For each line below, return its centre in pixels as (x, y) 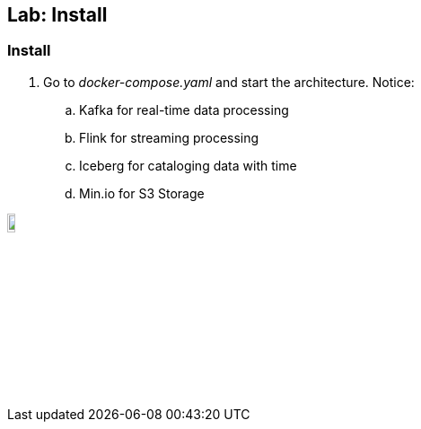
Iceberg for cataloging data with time (188, 165)
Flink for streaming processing (169, 137)
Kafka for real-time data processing (184, 109)
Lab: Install (57, 15)
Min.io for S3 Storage (142, 193)
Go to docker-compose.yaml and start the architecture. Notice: (229, 82)
